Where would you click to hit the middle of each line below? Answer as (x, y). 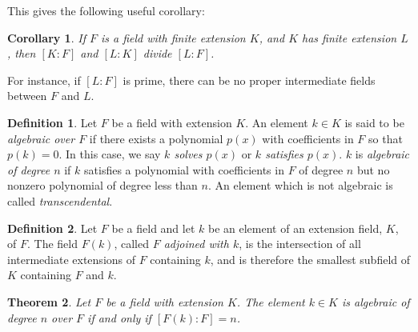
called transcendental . (60, 200)
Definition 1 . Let (52, 122)
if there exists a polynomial (156, 138)
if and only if (119, 317)
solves (188, 154)
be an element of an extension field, (295, 228)
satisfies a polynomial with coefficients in (184, 169)
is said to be (374, 122)
